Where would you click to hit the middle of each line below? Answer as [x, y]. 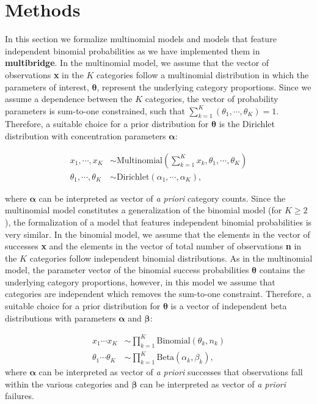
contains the [282, 270]
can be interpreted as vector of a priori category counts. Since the [162, 198]
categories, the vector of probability [212, 99]
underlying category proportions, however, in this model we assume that [140, 281]
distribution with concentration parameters [86, 136]
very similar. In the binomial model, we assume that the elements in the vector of [158, 234]
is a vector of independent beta [229, 306]
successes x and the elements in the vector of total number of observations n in [153, 246]
